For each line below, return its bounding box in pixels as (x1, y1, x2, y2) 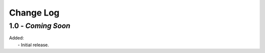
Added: (9, 35, 24, 41)
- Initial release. (18, 42, 49, 48)
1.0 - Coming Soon (9, 21, 71, 30)
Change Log (9, 7, 60, 18)
